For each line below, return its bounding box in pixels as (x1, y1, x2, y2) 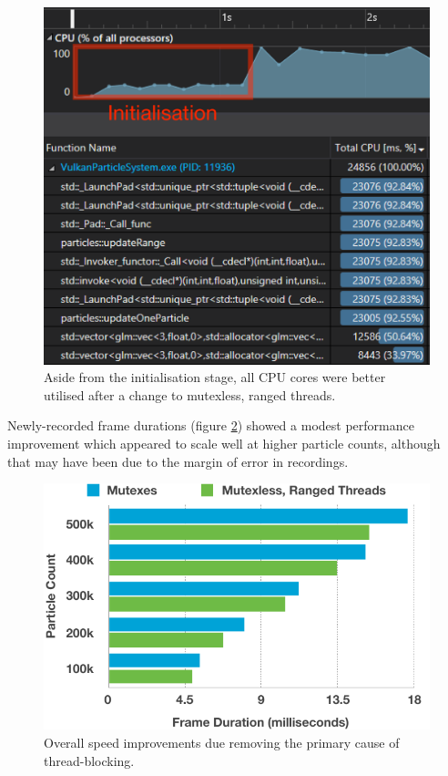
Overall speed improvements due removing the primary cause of (44, 732, 400, 751)
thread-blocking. (44, 750, 135, 770)
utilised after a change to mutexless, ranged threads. (44, 385, 336, 404)
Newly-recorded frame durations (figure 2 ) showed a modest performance (7, 416, 414, 435)
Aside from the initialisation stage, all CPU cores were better (44, 367, 386, 387)
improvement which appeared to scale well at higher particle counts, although (7, 434, 441, 453)
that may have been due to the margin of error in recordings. (7, 451, 349, 471)
